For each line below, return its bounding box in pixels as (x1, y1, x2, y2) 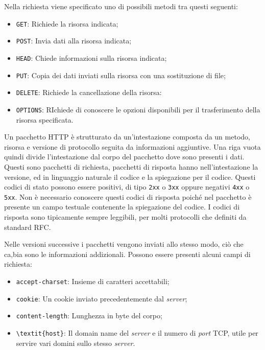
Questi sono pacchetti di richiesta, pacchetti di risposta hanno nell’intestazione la (4, 161, 258, 172)
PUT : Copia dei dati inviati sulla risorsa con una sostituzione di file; (16, 69, 226, 80)
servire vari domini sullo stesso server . (16, 337, 135, 348)
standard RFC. (4, 221, 51, 232)
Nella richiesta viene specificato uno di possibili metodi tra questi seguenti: (4, 1, 238, 11)
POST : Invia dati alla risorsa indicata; (16, 35, 132, 46)
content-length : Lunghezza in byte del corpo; (16, 310, 162, 321)
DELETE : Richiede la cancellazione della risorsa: (16, 87, 162, 98)
